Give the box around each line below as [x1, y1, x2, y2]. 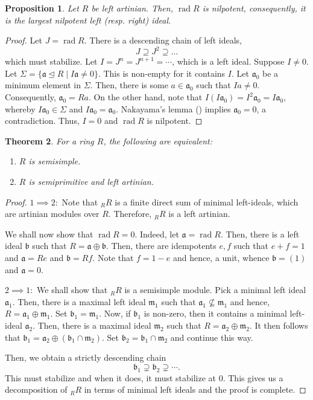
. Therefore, [108, 207, 152, 220]
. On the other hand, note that [88, 91, 203, 103]
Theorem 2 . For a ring [5, 134, 94, 147]
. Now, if [99, 307, 131, 320]
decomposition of [5, 383, 68, 396]
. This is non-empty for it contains [98, 66, 226, 79]
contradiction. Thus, [5, 114, 80, 127]
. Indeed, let [134, 227, 179, 240]
